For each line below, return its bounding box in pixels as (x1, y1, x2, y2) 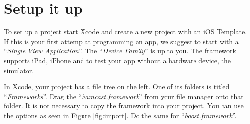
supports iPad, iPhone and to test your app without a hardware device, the (4, 55, 231, 65)
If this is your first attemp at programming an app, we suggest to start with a (4, 36, 239, 46)
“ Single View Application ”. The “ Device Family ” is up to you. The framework (4, 46, 236, 56)
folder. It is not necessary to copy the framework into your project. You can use (4, 100, 244, 111)
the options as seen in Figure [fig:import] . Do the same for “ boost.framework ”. (4, 110, 237, 120)
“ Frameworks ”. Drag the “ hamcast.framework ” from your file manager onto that (4, 91, 244, 101)
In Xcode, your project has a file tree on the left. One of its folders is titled (4, 81, 230, 92)
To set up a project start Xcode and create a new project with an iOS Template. (4, 26, 247, 37)
